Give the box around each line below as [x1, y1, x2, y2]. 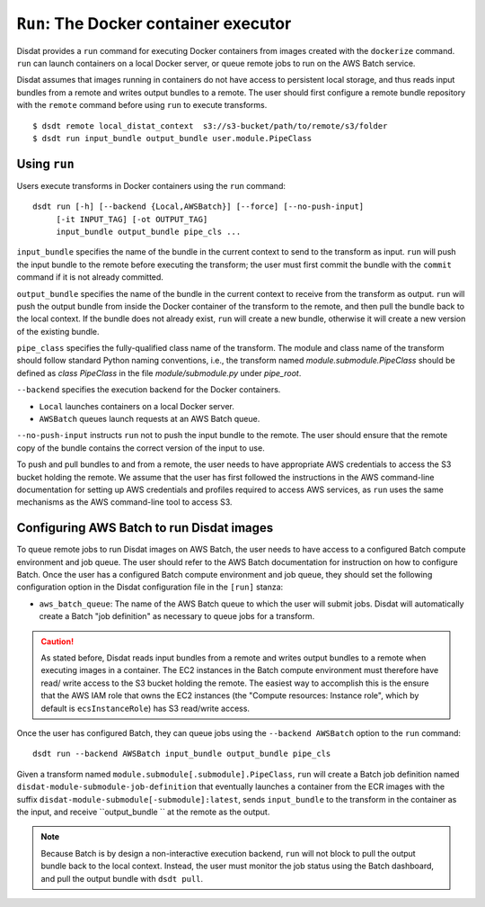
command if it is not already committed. [16, 272, 163, 283]
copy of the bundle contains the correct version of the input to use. [16, 442, 265, 453]
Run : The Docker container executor [16, 13, 292, 33]
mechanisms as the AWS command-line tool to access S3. [16, 497, 233, 507]
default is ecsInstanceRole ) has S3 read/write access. [40, 703, 251, 714]
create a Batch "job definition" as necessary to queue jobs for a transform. [39, 611, 315, 622]
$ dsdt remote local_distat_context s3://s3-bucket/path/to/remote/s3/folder [32, 121, 388, 130]
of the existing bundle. [16, 326, 100, 337]
